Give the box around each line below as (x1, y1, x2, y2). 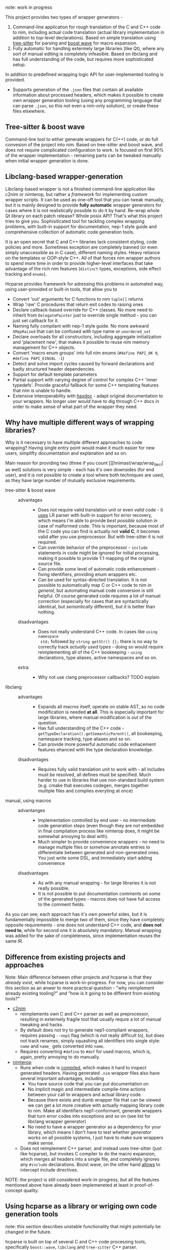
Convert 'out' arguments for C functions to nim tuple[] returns (12, 296, 144, 302)
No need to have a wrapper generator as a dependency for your (27, 1124, 161, 1130)
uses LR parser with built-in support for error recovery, (37, 512, 152, 518)
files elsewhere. (12, 108, 46, 114)
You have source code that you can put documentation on (27, 1081, 149, 1087)
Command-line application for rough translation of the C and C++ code (12, 24, 161, 30)
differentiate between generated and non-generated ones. (37, 850, 160, 856)
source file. (37, 560, 62, 567)
